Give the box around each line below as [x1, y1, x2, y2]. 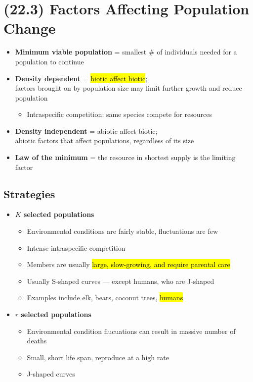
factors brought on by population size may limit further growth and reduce [15, 83, 242, 93]
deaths [27, 335, 47, 346]
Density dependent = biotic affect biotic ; [15, 73, 148, 83]
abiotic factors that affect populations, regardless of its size [15, 135, 194, 146]
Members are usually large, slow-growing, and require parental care [27, 259, 230, 270]
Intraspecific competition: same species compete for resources [27, 109, 212, 119]
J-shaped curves [27, 369, 75, 379]
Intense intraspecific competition [27, 242, 126, 253]
